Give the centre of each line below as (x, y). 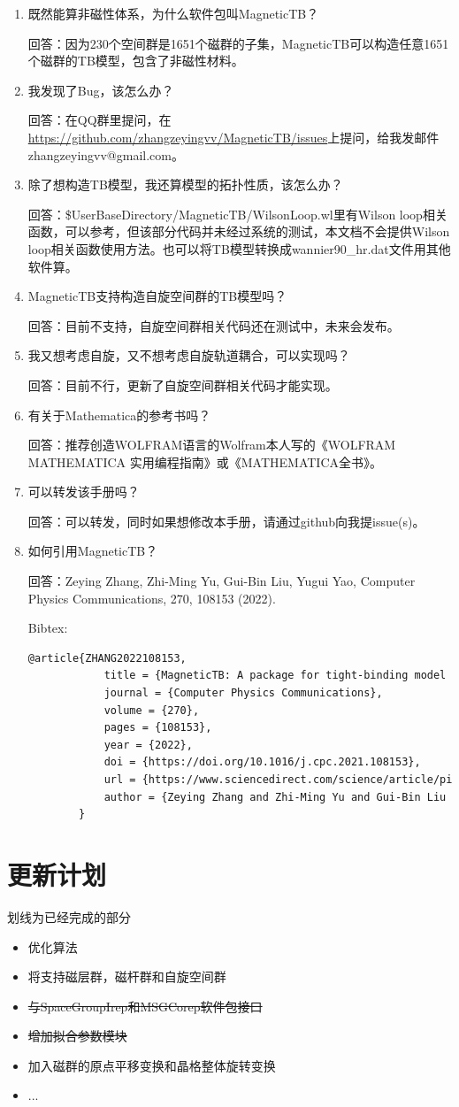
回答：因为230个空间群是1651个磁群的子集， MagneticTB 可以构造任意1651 (238, 43)
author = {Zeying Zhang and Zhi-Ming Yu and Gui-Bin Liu (275, 797)
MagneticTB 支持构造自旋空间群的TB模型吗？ (157, 296)
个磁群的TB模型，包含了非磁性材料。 (136, 61)
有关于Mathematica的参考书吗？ (119, 415)
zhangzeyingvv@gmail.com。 (106, 154)
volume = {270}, (152, 710)
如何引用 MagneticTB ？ (93, 551)
